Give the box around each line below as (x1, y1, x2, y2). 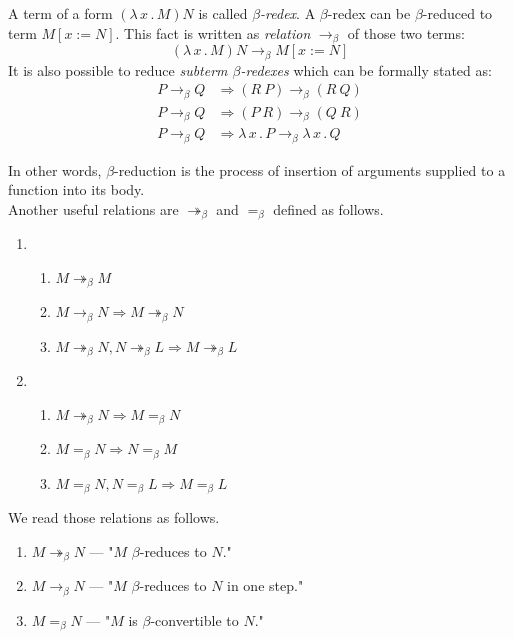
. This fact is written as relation (115, 22, 311, 43)
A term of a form (8, 3, 113, 23)
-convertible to (150, 609, 239, 630)
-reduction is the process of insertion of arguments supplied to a (114, 159, 506, 180)
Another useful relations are (8, 198, 179, 219)
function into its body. (8, 179, 145, 200)
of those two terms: (347, 22, 465, 43)
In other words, (8, 159, 102, 180)
